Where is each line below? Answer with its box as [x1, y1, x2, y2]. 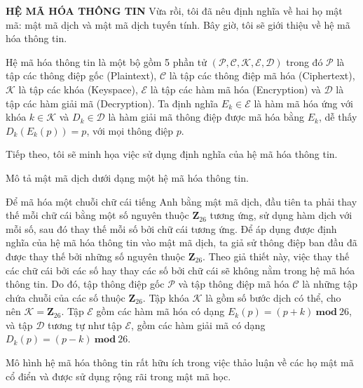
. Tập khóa [142, 290, 189, 305]
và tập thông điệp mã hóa [178, 276, 289, 291]
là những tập [302, 276, 357, 291]
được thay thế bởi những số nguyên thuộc [6, 248, 186, 263]
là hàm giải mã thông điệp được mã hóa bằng [108, 109, 305, 124]
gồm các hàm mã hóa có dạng [96, 304, 225, 319]
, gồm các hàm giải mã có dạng [131, 317, 266, 332]
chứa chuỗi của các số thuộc [6, 290, 125, 305]
